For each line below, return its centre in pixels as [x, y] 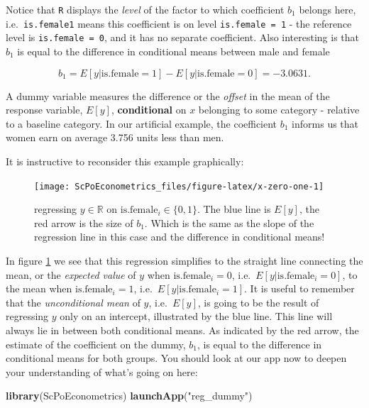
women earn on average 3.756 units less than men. [115, 137]
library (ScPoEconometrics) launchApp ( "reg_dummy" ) [129, 396]
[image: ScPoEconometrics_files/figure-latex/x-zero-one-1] [179, 186]
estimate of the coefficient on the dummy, [96, 344]
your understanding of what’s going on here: [102, 371]
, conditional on [149, 110]
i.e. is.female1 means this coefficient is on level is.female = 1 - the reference [179, 23]
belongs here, [327, 9]
